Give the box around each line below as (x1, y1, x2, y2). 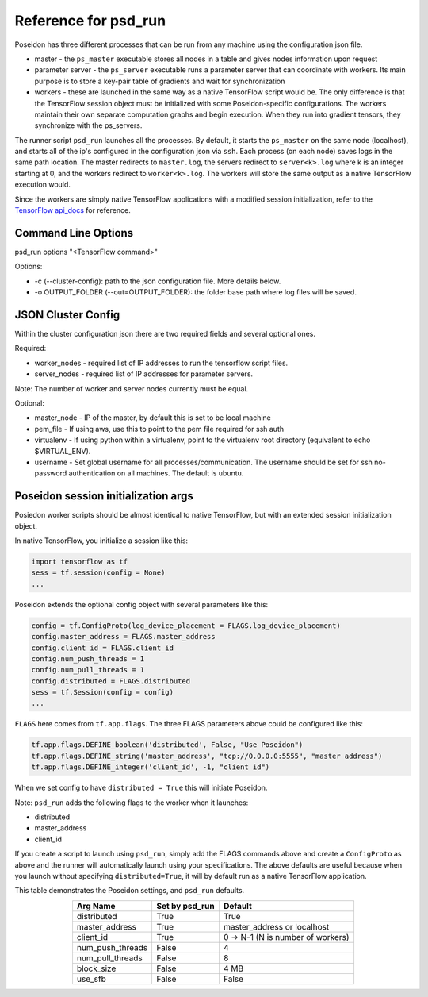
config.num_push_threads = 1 (31, 654, 145, 663)
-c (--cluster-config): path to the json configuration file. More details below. (34, 276, 281, 286)
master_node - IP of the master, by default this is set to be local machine (34, 413, 271, 422)
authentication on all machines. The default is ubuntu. (68, 468, 244, 478)
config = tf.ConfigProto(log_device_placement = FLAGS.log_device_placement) (31, 621, 341, 630)
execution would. (14, 179, 71, 190)
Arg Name (76, 900, 116, 911)
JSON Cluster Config (14, 308, 120, 321)
